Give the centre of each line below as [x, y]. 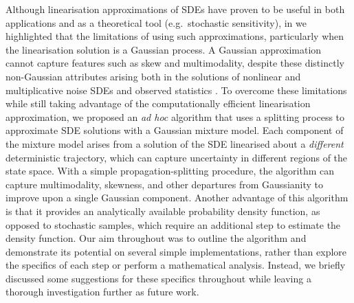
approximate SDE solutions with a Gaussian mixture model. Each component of [175, 130]
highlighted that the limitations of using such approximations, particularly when [175, 36]
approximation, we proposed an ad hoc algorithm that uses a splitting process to [175, 116]
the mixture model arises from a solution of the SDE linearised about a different [175, 143]
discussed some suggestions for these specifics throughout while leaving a [158, 278]
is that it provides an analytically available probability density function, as [163, 211]
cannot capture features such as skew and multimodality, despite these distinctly [175, 63]
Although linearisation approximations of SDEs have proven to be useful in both [175, 9]
